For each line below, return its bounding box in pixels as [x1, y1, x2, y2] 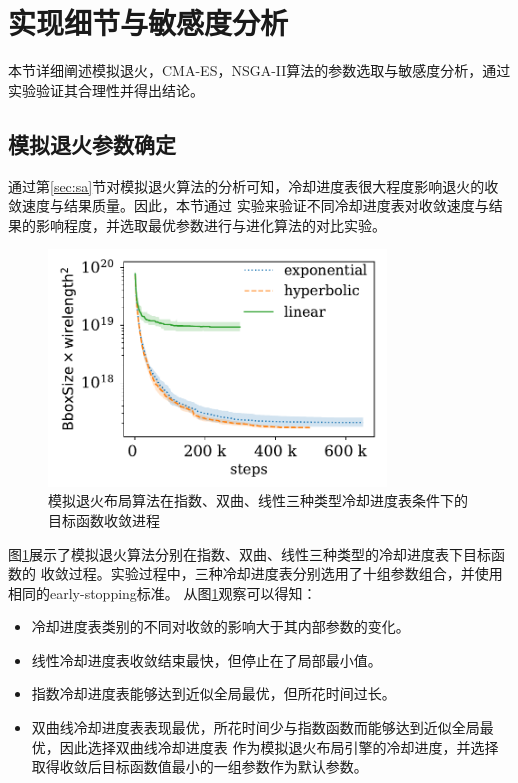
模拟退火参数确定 [8, 128, 176, 159]
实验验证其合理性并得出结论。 [8, 79, 204, 100]
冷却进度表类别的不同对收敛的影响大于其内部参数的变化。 [31, 616, 410, 637]
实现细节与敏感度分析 [8, 2, 289, 43]
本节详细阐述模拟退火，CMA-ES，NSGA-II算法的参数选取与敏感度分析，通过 [8, 60, 511, 81]
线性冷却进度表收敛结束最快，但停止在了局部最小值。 [31, 649, 382, 670]
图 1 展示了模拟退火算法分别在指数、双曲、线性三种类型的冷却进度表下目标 [8, 543, 491, 564]
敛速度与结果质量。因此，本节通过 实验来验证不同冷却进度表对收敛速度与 [8, 195, 489, 216]
